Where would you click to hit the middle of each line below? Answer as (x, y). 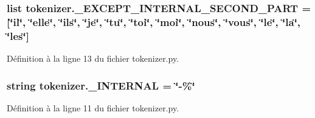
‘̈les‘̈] (18, 35)
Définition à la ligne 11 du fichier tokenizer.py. (93, 107)
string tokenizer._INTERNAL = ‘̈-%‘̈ (101, 85)
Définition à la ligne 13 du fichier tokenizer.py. (93, 58)
